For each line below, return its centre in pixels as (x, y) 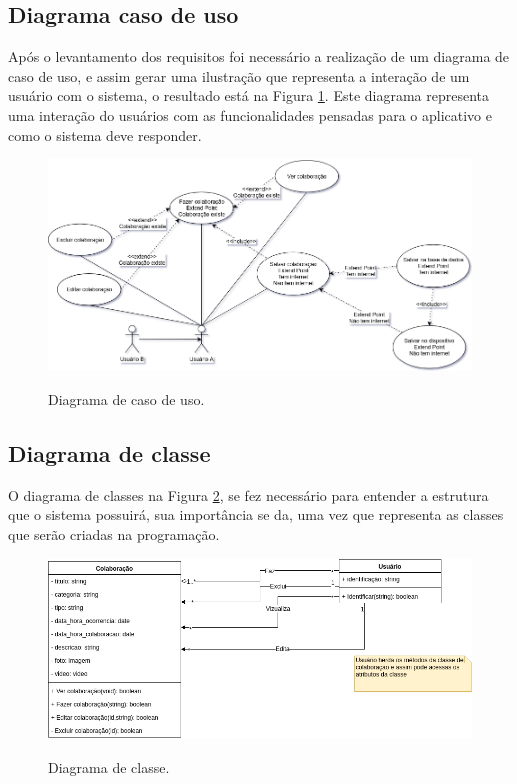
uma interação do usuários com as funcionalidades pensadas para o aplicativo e (250, 114)
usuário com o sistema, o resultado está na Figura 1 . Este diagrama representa (249, 95)
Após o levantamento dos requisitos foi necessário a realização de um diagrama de (259, 56)
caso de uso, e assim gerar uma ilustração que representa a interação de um (239, 75)
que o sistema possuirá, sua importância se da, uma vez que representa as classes (256, 514)
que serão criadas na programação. (114, 533)
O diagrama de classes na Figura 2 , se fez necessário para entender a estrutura (248, 494)
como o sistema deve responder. (105, 134)
